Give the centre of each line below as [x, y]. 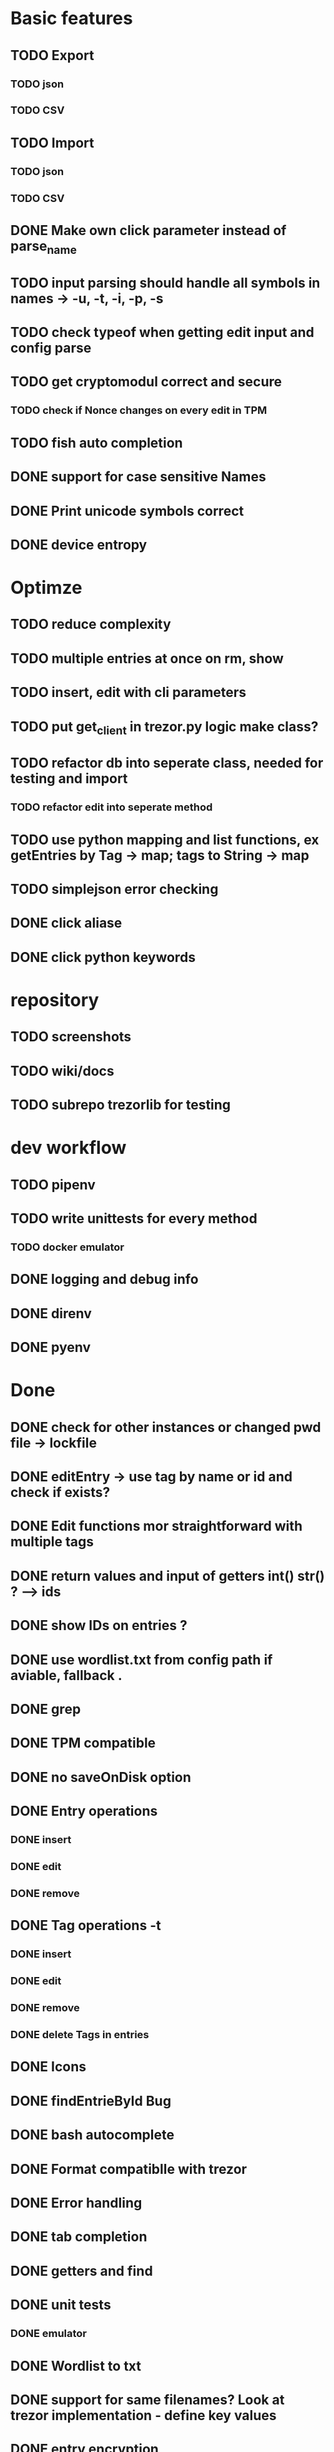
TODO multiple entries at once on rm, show [147, 658]
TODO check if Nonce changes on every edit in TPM [139, 410]
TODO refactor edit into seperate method [111, 807]
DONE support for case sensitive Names [138, 477]
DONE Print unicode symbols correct [127, 510]
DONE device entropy [79, 544]
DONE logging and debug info [104, 1279]
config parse [51, 348]
